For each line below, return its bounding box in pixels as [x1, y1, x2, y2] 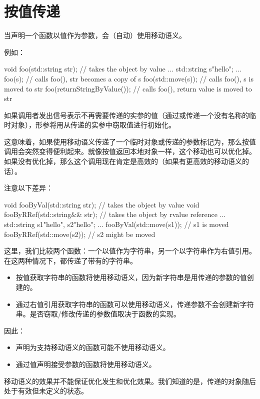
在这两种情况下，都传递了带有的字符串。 [4, 255, 137, 265]
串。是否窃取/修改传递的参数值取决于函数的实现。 [15, 308, 180, 319]
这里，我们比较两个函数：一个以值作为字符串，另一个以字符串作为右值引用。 [4, 245, 256, 256]
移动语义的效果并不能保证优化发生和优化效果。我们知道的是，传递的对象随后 [4, 375, 256, 386]
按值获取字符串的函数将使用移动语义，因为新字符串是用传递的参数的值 [15, 272, 247, 282]
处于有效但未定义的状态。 [4, 385, 88, 396]
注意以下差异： [4, 182, 53, 193]
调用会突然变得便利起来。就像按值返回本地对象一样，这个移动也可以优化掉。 [4, 146, 256, 156]
